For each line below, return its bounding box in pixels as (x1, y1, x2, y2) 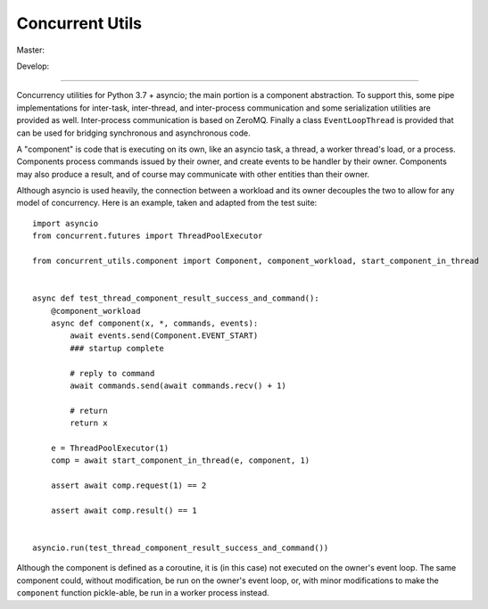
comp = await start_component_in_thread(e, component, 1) (50, 456, 310, 465)
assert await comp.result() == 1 (50, 505, 198, 515)
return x (70, 418, 108, 428)
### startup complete (70, 343, 165, 353)
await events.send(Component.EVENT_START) (70, 331, 259, 341)
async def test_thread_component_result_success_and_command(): (32, 293, 320, 303)
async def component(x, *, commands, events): (50, 317, 259, 328)
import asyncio (32, 218, 99, 228)
